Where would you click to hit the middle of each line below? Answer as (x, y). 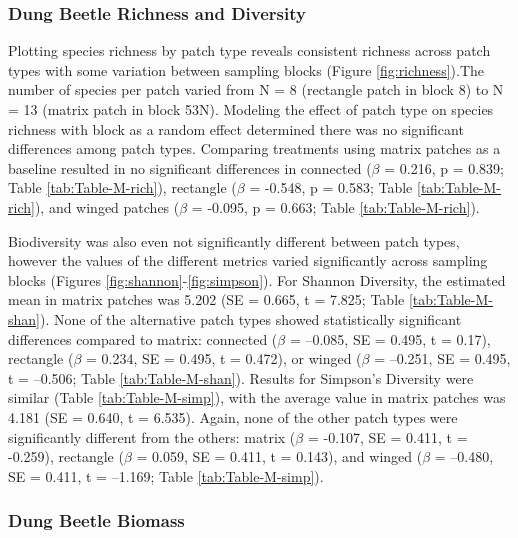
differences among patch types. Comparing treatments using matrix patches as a (254, 148)
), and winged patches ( (107, 206)
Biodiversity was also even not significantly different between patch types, (234, 240)
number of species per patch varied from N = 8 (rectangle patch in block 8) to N (256, 89)
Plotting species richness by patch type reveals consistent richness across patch (249, 50)
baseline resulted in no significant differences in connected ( (190, 167)
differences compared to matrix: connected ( (143, 338)
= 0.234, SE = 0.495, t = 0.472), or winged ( (223, 358)
